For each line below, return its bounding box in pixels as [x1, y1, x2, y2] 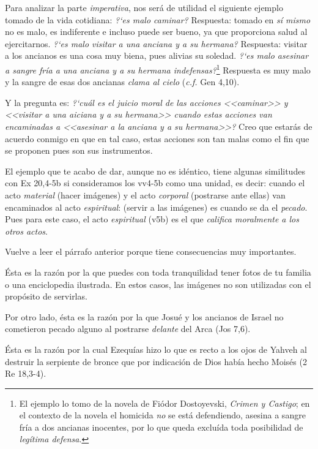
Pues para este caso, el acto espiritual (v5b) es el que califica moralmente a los [5, 213, 300, 225]
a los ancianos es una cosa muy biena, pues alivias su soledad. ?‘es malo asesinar [5, 49, 309, 62]
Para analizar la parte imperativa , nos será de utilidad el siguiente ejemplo [5, 1, 283, 13]
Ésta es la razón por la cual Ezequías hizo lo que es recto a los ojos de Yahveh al [5, 342, 308, 355]
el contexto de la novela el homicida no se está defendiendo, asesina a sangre [19, 409, 306, 421]
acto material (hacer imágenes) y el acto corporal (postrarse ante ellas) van [5, 188, 286, 201]
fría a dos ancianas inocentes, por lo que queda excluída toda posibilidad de [19, 420, 303, 433]
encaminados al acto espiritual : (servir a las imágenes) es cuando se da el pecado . [5, 200, 308, 213]
